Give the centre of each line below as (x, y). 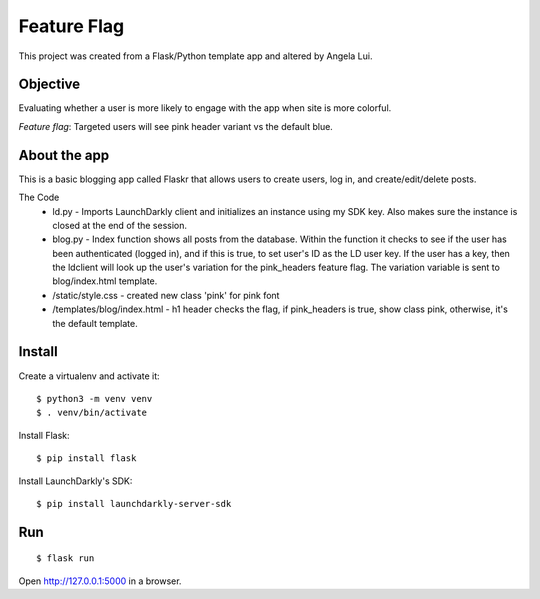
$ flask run (65, 558)
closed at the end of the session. (120, 225)
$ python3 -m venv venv (94, 398)
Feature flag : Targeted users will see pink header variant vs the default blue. (176, 126)
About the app (64, 155)
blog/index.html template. (105, 281)
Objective (49, 84)
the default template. (95, 323)
